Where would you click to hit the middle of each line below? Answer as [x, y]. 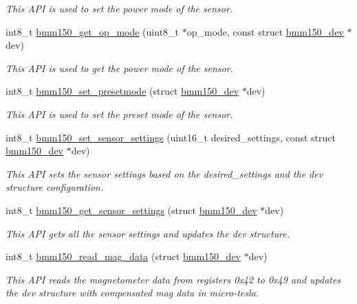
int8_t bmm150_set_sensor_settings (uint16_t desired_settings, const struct [171, 137]
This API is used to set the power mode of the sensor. [119, 8]
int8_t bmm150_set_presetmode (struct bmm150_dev [122, 91]
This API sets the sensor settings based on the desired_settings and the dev [164, 173]
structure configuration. [55, 187]
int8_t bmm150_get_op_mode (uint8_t [93, 31]
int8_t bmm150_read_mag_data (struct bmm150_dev [123, 256]
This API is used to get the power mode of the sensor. [119, 68]
